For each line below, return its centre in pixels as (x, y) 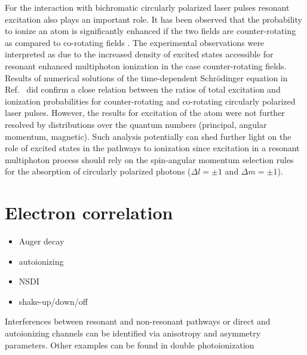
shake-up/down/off (53, 301)
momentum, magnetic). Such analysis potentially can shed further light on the (148, 136)
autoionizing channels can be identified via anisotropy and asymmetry (133, 333)
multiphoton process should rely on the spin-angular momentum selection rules (149, 159)
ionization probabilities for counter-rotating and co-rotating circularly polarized (150, 101)
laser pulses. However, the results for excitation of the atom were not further (145, 113)
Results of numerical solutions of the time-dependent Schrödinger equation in (146, 77)
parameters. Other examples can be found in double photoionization (130, 345)
